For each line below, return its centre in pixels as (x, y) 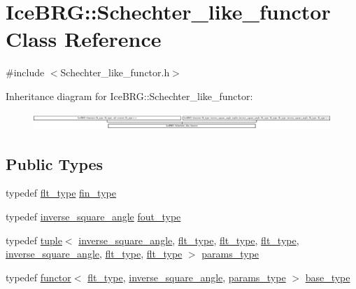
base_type (328, 277)
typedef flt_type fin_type (61, 193)
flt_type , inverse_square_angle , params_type (187, 277)
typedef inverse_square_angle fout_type (93, 217)
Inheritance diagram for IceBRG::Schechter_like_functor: (129, 96)
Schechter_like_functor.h (115, 72)
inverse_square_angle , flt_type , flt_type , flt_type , (189, 240)
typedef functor (38, 277)
